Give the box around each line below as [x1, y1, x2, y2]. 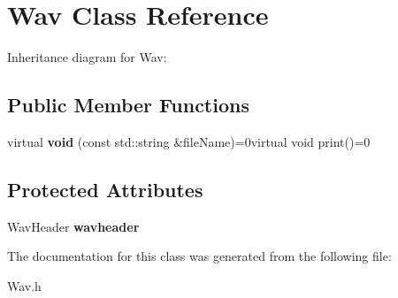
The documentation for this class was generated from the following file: [7, 247, 392, 265]
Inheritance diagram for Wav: [7, 48, 167, 66]
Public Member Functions [7, 91, 249, 118]
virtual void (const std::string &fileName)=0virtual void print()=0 [7, 132, 371, 150]
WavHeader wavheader [7, 217, 140, 235]
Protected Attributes [7, 175, 203, 202]
